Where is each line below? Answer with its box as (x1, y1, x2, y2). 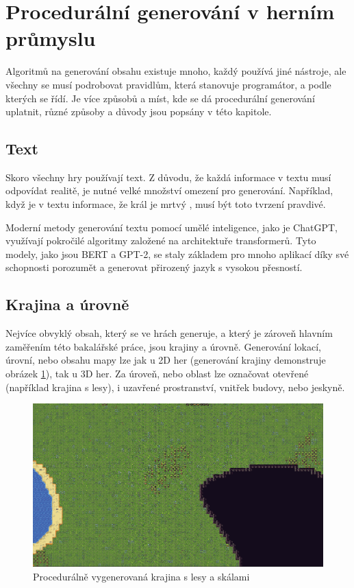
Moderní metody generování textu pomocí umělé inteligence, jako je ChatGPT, (5, 220, 338, 234)
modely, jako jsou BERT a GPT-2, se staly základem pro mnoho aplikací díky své (5, 246, 349, 261)
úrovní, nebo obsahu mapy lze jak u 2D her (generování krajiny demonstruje (5, 353, 326, 367)
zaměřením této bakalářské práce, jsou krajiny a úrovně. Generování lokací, (5, 339, 321, 353)
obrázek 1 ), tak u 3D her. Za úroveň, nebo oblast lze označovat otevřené (5, 366, 309, 381)
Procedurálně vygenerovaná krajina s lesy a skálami (33, 569, 250, 583)
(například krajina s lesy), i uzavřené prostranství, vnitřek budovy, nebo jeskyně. (5, 379, 345, 394)
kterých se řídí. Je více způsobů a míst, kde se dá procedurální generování (5, 91, 315, 105)
